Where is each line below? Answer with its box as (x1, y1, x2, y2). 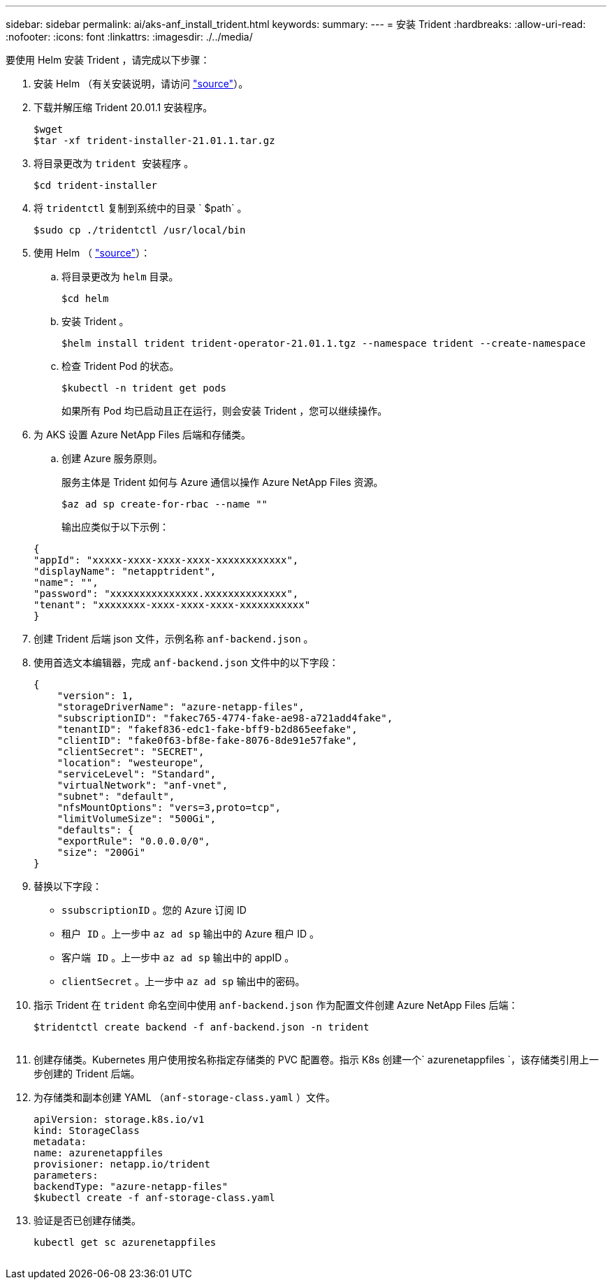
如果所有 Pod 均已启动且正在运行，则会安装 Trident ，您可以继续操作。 (61, 405, 388, 417)
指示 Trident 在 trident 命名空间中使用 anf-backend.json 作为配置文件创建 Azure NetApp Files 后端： (34, 999, 518, 1011)
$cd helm (61, 293, 109, 304)
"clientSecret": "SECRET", (57, 746, 205, 757)
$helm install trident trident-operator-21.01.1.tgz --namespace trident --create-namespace (61, 338, 586, 349)
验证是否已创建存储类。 (34, 1214, 141, 1226)
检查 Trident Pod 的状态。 (61, 360, 180, 372)
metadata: (34, 1136, 87, 1147)
